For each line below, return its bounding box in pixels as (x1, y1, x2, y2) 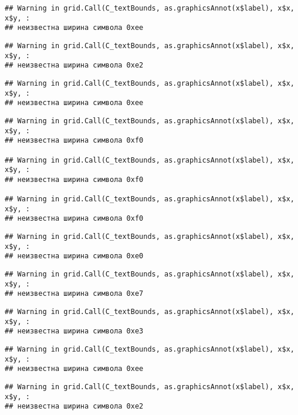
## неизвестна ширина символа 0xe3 (5, 327, 144, 336)
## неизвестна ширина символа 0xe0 (5, 252, 144, 261)
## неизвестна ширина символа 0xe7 (5, 289, 144, 298)
